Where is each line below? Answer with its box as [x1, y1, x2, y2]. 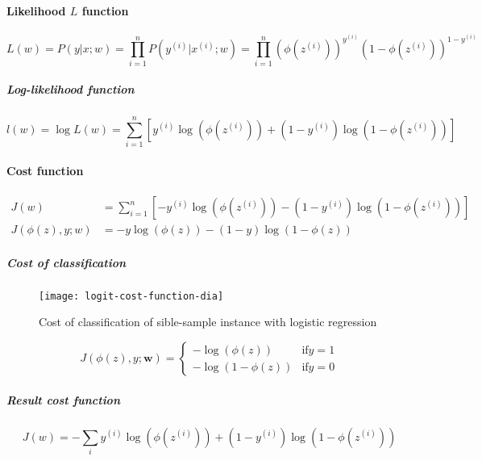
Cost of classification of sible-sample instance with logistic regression [39, 313, 377, 330]
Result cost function [6, 391, 120, 408]
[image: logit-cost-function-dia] [39, 290, 224, 302]
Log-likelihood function [6, 81, 135, 98]
